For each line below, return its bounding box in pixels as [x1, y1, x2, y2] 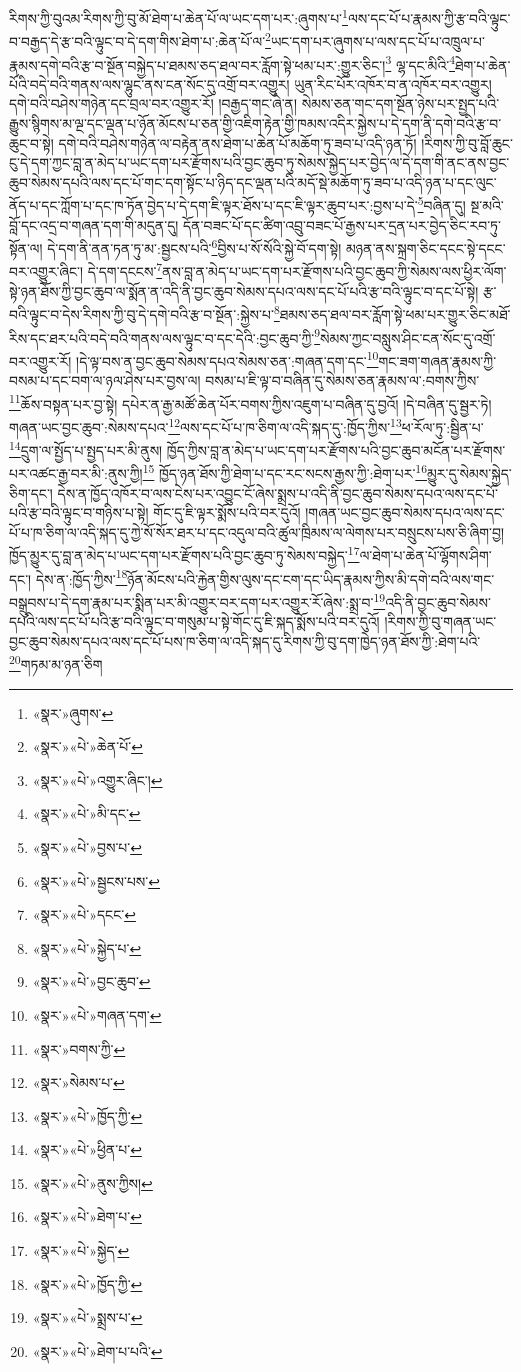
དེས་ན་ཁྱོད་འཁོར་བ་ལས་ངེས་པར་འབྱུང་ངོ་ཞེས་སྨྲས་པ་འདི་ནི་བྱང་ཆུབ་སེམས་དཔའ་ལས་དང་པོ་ [57, 482, 498, 503]
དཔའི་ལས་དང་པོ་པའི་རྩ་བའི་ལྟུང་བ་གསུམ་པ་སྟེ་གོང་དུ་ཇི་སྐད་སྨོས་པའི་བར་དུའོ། [9, 611, 380, 632]
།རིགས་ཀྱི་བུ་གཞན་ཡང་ [384, 611, 497, 632]
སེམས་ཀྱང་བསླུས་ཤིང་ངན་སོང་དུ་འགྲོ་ [320, 327, 496, 348]
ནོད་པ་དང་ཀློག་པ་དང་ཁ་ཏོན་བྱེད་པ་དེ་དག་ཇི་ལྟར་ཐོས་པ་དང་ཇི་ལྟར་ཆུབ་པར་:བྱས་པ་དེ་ [9, 194, 418, 215]
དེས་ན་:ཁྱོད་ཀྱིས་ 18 [35, 565, 128, 589]
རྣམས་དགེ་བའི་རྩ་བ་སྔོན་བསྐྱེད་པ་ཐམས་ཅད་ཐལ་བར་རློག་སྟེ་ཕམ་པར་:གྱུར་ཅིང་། [9, 54, 386, 75]
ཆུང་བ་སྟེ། [9, 132, 54, 153]
